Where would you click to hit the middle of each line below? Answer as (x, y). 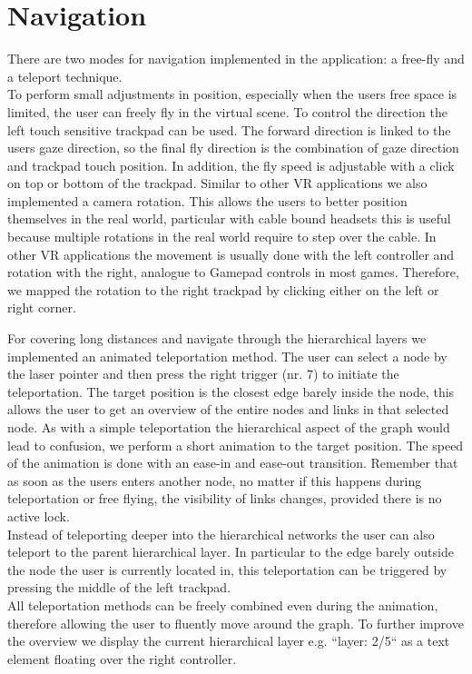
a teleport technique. (65, 76)
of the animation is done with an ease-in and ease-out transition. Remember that (233, 463)
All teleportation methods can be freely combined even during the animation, (223, 605)
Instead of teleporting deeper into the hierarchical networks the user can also (221, 534)
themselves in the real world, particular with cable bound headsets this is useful (229, 218)
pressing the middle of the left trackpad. (119, 587)
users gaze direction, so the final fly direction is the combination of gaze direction (233, 148)
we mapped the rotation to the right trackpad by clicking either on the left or (223, 289)
